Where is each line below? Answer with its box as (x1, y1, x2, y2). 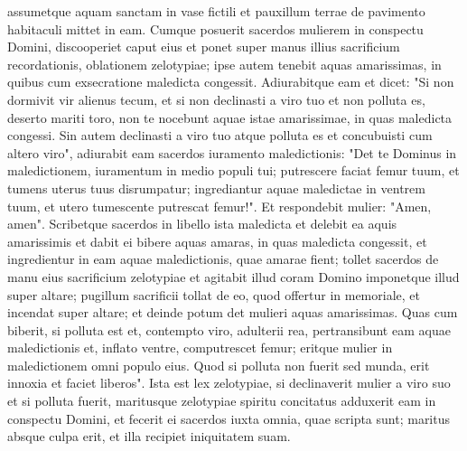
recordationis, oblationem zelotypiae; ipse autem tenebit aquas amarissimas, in (7, 54, 442, 73)
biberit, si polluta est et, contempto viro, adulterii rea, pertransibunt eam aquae (7, 320, 451, 339)
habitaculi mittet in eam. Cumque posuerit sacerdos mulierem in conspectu (7, 19, 424, 38)
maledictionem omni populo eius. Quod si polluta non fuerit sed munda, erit (7, 355, 430, 374)
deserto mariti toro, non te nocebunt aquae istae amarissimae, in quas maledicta (7, 108, 453, 127)
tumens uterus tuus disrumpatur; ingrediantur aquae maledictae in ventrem (7, 178, 425, 197)
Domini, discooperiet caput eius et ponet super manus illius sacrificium (7, 37, 400, 56)
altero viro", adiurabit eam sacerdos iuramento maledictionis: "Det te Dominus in (7, 143, 457, 162)
